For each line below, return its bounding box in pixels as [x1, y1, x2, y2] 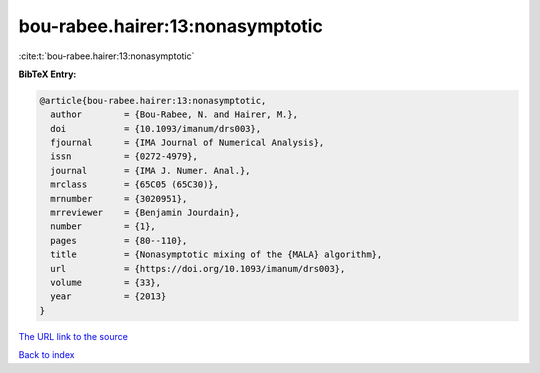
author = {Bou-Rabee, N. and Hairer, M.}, [50, 109, 299, 120]
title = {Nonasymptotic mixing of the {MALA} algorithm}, [50, 249, 383, 260]
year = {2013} [50, 291, 167, 302]
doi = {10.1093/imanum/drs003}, [50, 123, 262, 134]
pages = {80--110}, [50, 235, 188, 246]
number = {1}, [50, 221, 157, 232]
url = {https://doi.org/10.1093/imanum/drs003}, [50, 263, 346, 274]
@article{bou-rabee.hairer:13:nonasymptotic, [39, 95, 267, 106]
